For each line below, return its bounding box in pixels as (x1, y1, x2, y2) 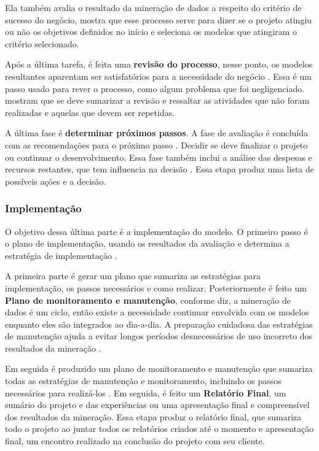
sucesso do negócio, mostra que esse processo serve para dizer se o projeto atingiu (5, 13, 312, 26)
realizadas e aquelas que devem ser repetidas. (5, 106, 175, 118)
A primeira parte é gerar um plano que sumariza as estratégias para (5, 269, 261, 282)
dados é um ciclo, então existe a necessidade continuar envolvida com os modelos (5, 306, 309, 318)
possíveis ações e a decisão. (5, 174, 106, 187)
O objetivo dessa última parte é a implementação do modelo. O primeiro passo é (5, 225, 308, 237)
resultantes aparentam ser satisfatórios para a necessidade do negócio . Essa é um (5, 69, 312, 82)
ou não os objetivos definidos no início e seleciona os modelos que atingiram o (5, 25, 297, 38)
